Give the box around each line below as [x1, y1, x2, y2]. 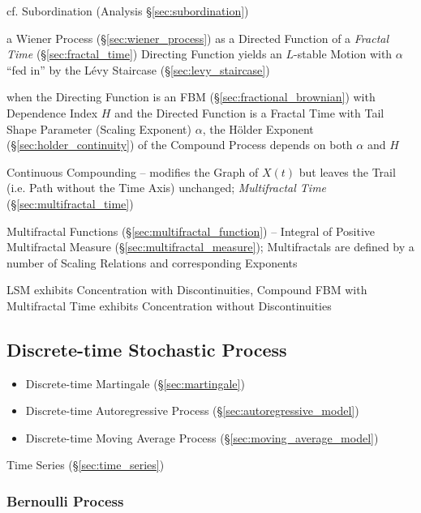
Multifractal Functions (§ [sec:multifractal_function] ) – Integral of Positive [6, 222, 376, 239]
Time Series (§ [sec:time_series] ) [6, 456, 165, 473]
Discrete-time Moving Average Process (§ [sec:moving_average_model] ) [25, 429, 379, 446]
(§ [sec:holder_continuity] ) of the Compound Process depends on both [6, 136, 353, 153]
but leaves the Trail [299, 163, 396, 180]
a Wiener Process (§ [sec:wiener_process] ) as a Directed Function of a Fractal [6, 29, 389, 46]
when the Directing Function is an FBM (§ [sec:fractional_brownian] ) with [6, 88, 376, 105]
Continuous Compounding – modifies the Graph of [6, 163, 259, 180]
